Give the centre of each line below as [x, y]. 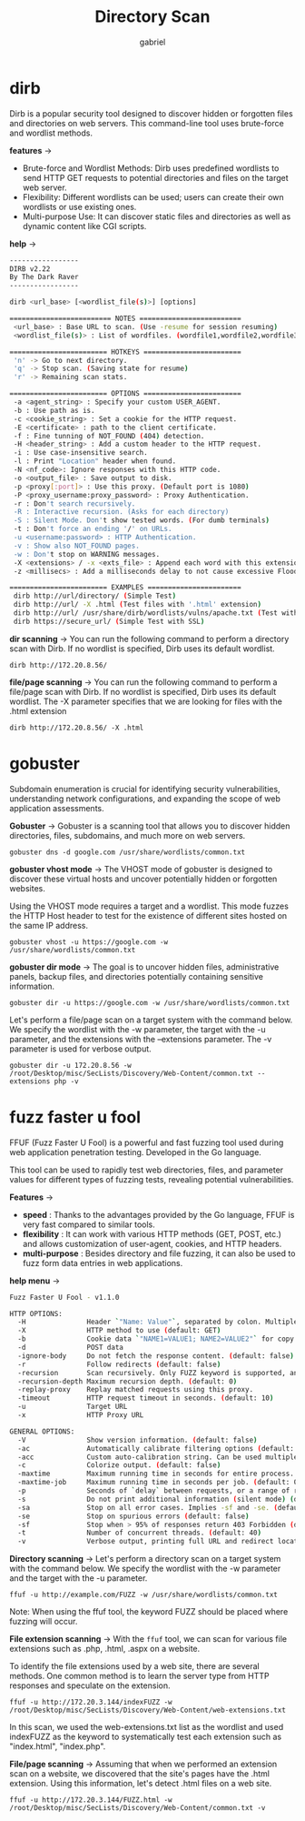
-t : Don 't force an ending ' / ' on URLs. [93, 529]
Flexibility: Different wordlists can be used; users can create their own [153, 196]
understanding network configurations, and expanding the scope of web [145, 799]
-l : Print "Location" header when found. [95, 461]
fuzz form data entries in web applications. [103, 1263]
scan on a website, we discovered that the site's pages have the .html [140, 1774]
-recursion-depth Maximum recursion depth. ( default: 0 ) [128, 1381]
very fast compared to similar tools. [89, 1224]
